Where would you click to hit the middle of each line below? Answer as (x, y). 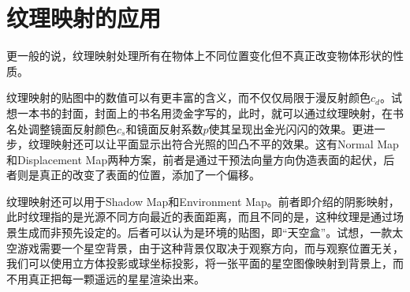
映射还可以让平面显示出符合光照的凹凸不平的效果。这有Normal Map (224, 144)
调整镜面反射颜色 (72, 128)
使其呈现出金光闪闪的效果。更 (286, 128)
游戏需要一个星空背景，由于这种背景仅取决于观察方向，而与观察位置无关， (210, 247)
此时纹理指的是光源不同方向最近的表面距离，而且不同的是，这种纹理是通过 (199, 217)
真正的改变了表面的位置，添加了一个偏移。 (149, 175)
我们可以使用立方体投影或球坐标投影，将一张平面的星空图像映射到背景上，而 (205, 263)
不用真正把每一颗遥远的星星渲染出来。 (106, 278)
